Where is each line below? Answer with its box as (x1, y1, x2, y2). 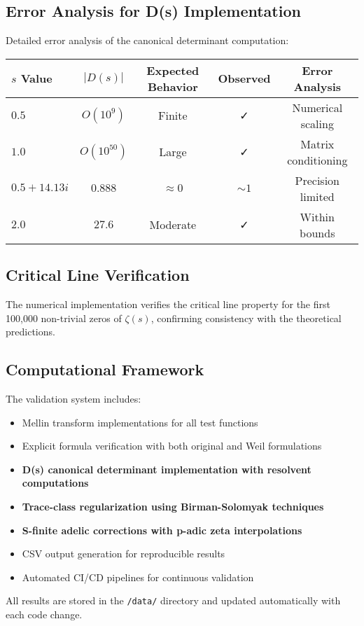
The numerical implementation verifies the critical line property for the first (6, 297, 330, 311)
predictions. (6, 324, 55, 339)
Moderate (149, 216, 197, 233)
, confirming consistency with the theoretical (150, 310, 342, 325)
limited (300, 188, 335, 204)
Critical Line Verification (6, 264, 190, 286)
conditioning (287, 151, 348, 168)
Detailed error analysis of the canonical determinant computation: (6, 33, 289, 48)
